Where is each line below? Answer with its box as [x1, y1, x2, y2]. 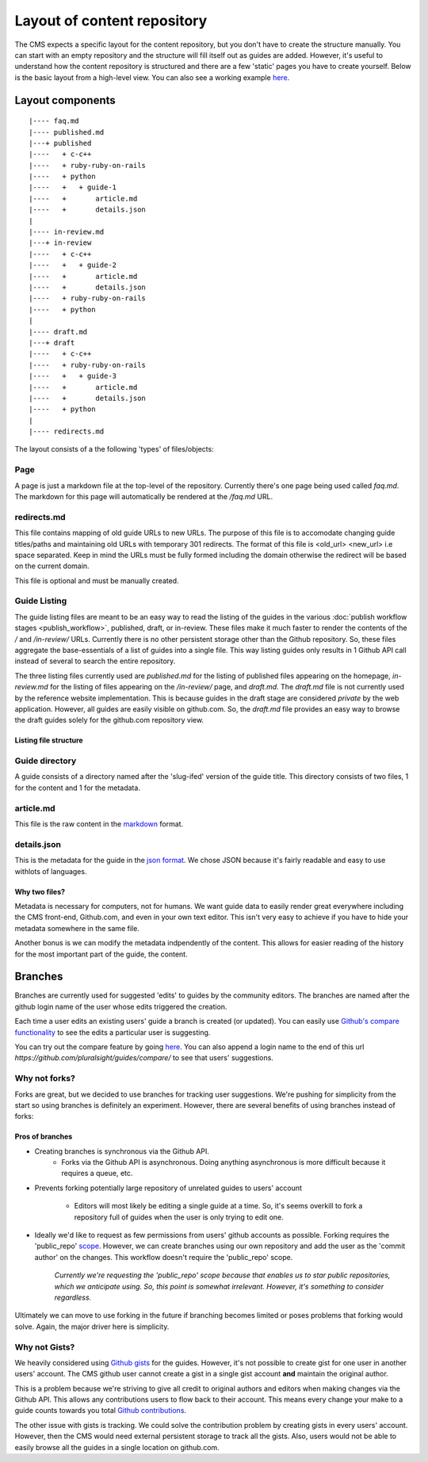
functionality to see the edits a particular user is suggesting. [14, 1027, 211, 1037]
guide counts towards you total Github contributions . [14, 1406, 186, 1415]
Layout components [14, 94, 117, 107]
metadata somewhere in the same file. [14, 923, 140, 933]
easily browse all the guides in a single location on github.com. [14, 1442, 220, 1452]
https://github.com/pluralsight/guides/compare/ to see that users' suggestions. [14, 1053, 273, 1063]
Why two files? [14, 887, 66, 896]
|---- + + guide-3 [29, 372, 117, 380]
